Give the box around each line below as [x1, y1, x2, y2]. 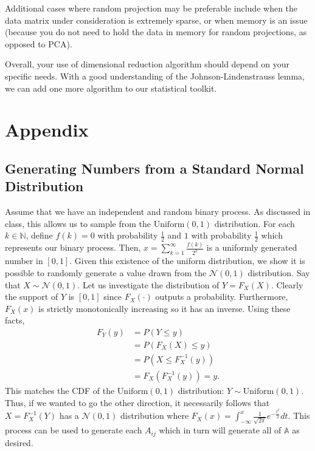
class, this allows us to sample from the [5, 217, 151, 229]
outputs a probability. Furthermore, [155, 290, 288, 303]
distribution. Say [247, 266, 310, 279]
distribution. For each [214, 217, 295, 229]
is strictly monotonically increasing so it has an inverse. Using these [38, 302, 291, 314]
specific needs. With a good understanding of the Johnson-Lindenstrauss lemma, [5, 69, 305, 82]
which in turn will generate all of [159, 424, 282, 436]
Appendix [5, 117, 89, 142]
